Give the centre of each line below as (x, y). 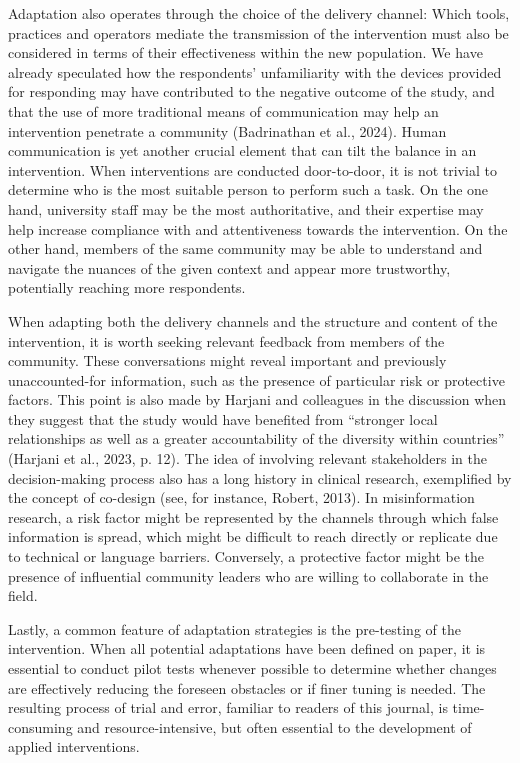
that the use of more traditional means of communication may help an (223, 110)
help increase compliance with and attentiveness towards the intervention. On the (258, 228)
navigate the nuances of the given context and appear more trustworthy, (229, 267)
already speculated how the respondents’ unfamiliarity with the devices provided (255, 71)
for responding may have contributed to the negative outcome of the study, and (251, 91)
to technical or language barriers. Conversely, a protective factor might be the (246, 556)
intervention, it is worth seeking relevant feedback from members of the (226, 340)
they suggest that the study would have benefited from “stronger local (223, 418)
